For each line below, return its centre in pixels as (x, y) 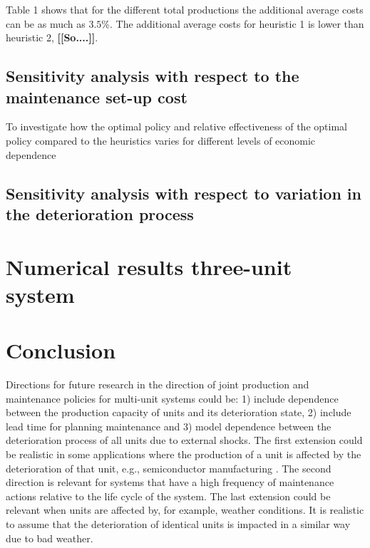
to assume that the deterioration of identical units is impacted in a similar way (178, 523)
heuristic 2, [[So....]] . (52, 37)
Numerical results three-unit (149, 266)
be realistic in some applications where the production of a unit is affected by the (184, 454)
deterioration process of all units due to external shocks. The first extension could (184, 440)
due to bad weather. (50, 538)
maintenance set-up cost (97, 97)
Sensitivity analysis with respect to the (153, 76)
